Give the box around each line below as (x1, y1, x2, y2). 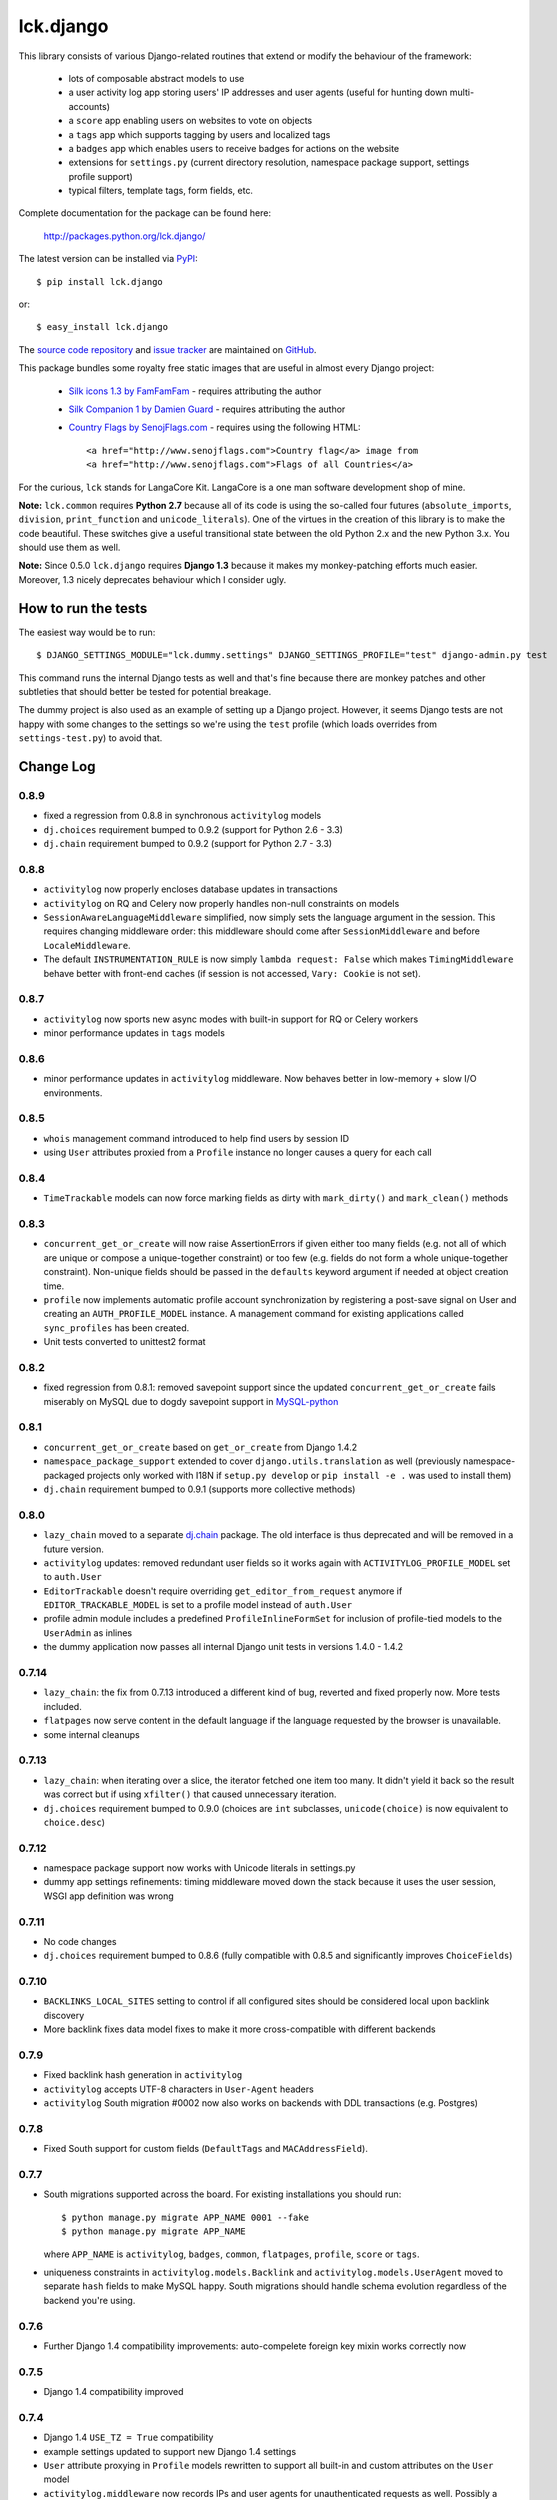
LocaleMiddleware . (43, 939, 131, 951)
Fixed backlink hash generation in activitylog (43, 2069, 243, 2081)
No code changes (43, 1935, 117, 1947)
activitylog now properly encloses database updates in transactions (43, 883, 339, 895)
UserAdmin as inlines (43, 1626, 133, 1639)
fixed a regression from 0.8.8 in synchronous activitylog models (43, 810, 322, 822)
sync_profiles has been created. (43, 1321, 190, 1334)
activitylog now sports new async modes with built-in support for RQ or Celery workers (43, 1013, 419, 1025)
